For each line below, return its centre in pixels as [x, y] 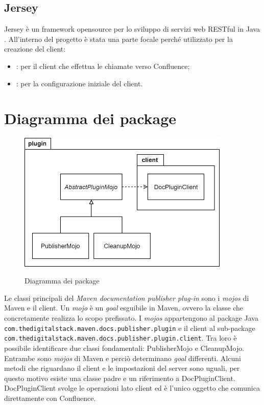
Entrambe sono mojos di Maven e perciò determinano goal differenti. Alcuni [123, 358]
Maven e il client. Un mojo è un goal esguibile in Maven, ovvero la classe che [124, 308]
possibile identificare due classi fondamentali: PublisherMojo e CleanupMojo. [124, 348]
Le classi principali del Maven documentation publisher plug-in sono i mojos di [127, 297]
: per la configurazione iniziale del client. [79, 83]
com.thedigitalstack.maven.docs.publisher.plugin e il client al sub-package [130, 328]
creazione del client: [35, 49]
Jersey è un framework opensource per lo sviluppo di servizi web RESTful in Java [132, 29]
